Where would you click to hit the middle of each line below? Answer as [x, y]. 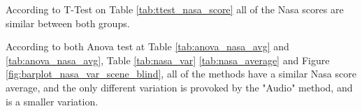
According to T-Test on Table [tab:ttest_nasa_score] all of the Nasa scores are [175, 9]
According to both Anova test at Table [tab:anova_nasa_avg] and [147, 46]
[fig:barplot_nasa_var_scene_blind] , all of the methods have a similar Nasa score [181, 74]
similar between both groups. [68, 23]
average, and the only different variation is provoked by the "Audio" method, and [179, 87]
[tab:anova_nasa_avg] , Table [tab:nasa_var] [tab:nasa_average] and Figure [168, 60]
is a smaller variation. [52, 101]
